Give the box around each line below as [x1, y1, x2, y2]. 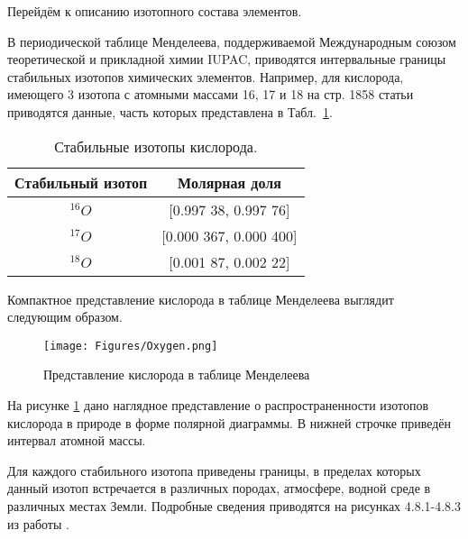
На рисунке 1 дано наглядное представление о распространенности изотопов [7, 396, 429, 414]
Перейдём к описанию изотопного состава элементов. [7, 2, 302, 20]
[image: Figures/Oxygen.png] [43, 339, 218, 352]
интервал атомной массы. [7, 431, 146, 450]
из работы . [7, 514, 69, 533]
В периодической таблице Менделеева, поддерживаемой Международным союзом [7, 32, 456, 50]
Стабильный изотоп [14, 171, 148, 193]
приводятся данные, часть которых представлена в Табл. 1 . [7, 102, 333, 121]
